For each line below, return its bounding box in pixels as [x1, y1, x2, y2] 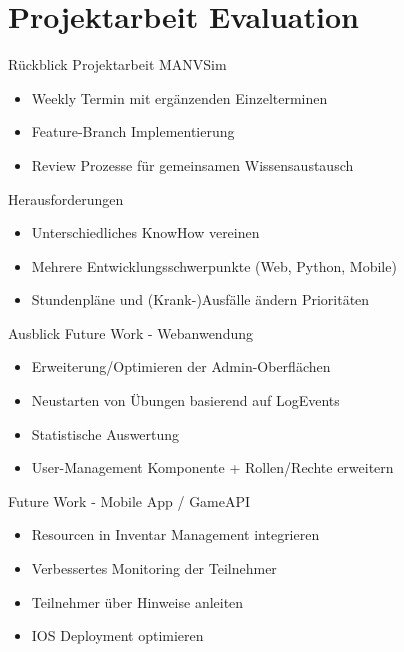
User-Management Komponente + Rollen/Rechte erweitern [31, 457, 394, 478]
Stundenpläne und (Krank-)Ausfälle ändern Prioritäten [31, 289, 370, 310]
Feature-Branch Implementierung [31, 121, 235, 142]
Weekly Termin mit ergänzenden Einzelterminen [31, 87, 328, 108]
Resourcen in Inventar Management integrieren [31, 524, 320, 545]
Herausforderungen [8, 188, 124, 209]
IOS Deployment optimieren [31, 625, 204, 646]
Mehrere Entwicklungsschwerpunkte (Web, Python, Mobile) [31, 255, 397, 276]
